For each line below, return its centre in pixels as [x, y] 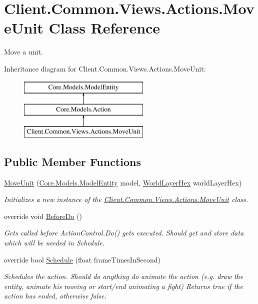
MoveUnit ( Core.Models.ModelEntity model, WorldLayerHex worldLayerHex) [123, 182]
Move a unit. [23, 52]
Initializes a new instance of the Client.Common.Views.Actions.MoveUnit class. [126, 199]
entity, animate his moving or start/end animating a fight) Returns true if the [123, 286]
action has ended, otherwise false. [55, 296]
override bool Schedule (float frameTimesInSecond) [82, 259]
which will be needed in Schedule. [54, 243]
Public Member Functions [72, 161]
